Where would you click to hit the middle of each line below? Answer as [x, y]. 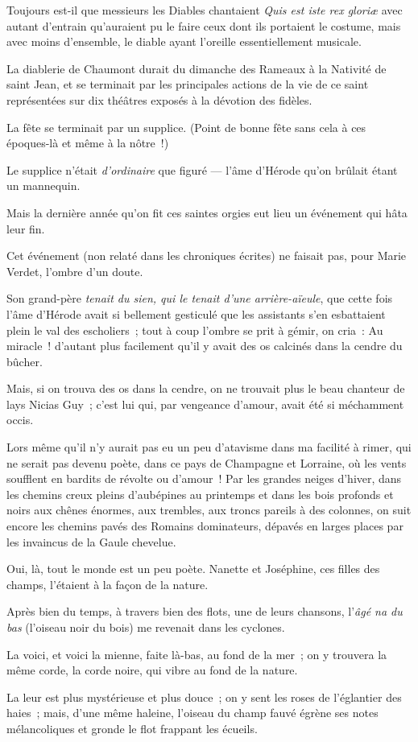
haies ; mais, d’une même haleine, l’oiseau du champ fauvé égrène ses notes [192, 713]
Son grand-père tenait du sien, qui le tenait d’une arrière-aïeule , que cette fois [200, 298]
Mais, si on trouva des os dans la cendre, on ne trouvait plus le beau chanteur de [206, 388]
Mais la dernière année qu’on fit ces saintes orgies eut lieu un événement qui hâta [207, 212]
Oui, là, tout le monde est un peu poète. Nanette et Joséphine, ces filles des [193, 569]
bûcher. [25, 361]
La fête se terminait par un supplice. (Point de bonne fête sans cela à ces [186, 127]
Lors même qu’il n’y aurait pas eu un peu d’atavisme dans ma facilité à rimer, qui [209, 447]
